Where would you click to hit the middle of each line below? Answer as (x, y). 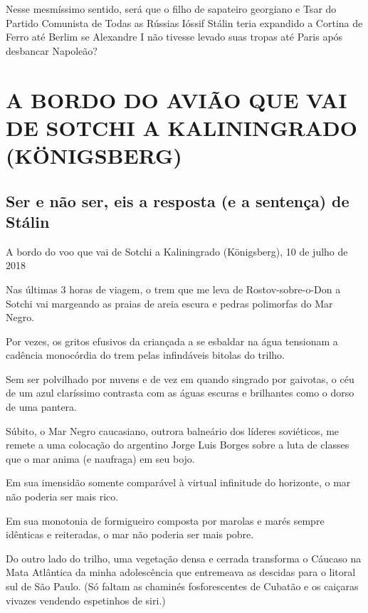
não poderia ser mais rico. (62, 497)
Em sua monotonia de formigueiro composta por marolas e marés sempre (165, 520)
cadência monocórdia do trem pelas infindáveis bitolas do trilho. (145, 355)
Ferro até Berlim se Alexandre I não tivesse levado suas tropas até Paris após (174, 37)
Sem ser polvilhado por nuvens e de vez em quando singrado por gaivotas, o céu (180, 378)
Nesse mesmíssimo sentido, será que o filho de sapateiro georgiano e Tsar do (171, 9)
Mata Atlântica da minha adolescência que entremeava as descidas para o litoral (181, 572)
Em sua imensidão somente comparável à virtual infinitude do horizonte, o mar (178, 482)
